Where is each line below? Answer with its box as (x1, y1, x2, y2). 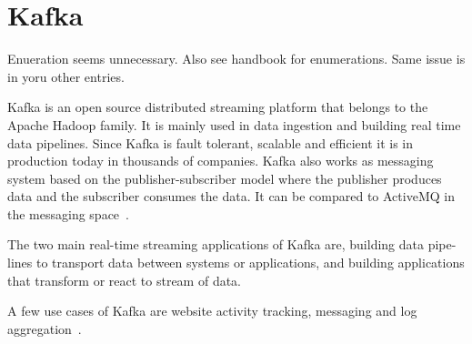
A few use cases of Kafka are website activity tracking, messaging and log (7, 301, 417, 320)
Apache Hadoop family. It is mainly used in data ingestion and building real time (7, 115, 461, 134)
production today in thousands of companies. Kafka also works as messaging (7, 151, 434, 170)
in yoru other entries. (7, 66, 125, 86)
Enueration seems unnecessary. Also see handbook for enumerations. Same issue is (7, 49, 466, 68)
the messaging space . (7, 204, 129, 223)
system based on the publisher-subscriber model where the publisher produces (7, 168, 442, 187)
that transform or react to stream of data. (7, 270, 242, 289)
